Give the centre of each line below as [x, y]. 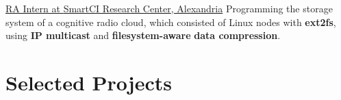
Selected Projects [89, 82]
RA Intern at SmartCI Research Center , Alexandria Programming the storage [169, 8]
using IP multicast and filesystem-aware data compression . [143, 35]
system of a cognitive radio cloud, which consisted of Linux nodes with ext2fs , [171, 22]
